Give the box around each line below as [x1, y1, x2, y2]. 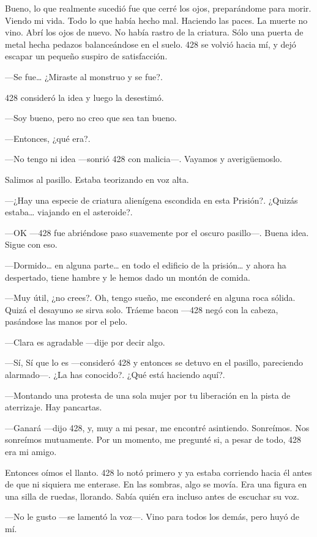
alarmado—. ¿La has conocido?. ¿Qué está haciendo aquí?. [5, 368, 225, 381]
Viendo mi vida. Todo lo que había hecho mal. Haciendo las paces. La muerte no [5, 13, 308, 26]
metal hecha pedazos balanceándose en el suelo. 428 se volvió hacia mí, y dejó [5, 37, 296, 50]
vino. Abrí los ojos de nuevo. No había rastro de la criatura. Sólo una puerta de [5, 26, 304, 39]
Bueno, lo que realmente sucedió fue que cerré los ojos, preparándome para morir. [5, 2, 311, 14]
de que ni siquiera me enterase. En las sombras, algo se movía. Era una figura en [5, 478, 307, 491]
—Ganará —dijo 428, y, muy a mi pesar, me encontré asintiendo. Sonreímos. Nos [5, 421, 310, 434]
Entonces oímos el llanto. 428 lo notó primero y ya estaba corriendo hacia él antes [5, 465, 312, 478]
